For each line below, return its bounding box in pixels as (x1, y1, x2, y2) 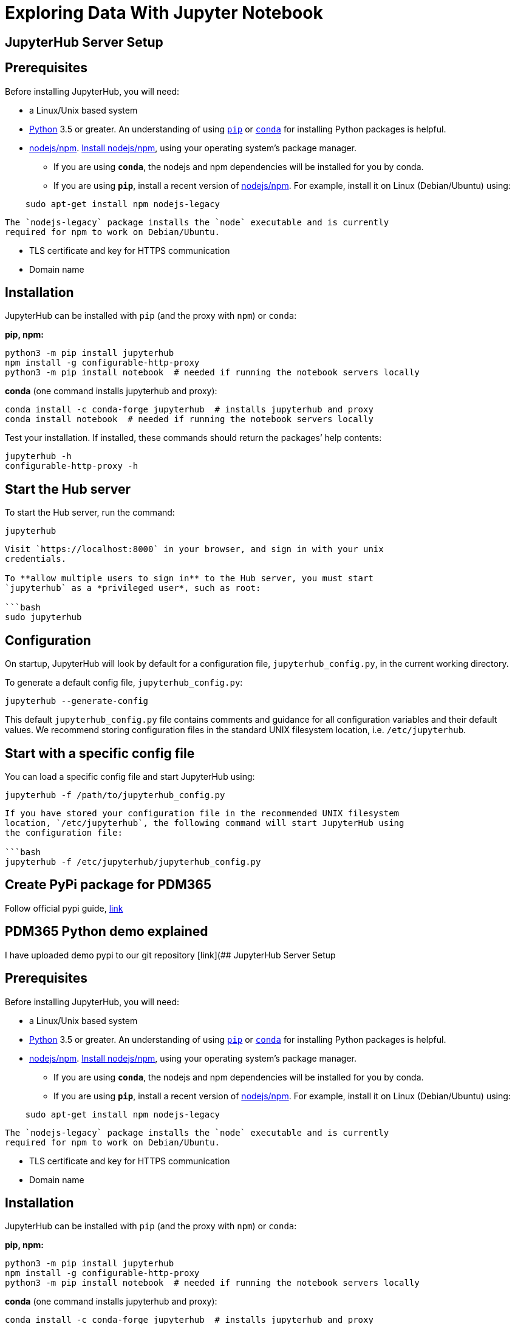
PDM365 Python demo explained (5, 924, 208, 940)
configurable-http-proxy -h (5, 461, 138, 471)
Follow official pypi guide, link (5, 903, 123, 913)
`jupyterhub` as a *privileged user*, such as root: (5, 583, 261, 593)
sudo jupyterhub (5, 612, 82, 623)
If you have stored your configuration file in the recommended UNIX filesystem (5, 808, 400, 818)
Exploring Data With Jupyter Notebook (5, 2, 323, 23)
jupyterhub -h (5, 451, 72, 462)
